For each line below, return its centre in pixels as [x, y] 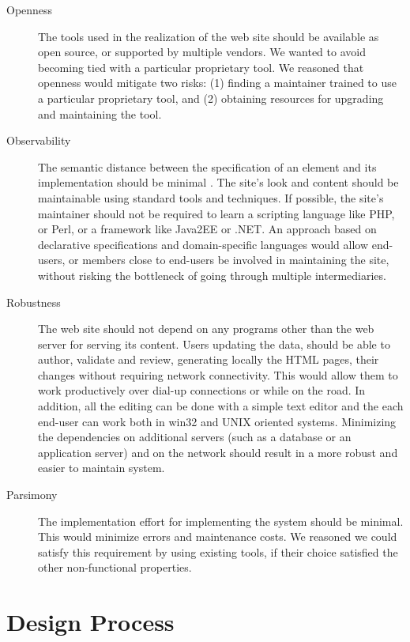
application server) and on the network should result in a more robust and [218, 452]
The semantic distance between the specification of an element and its [207, 166]
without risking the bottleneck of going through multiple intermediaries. [212, 275]
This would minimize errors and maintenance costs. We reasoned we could [218, 536]
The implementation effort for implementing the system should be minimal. [221, 521]
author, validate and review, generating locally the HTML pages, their [209, 359]
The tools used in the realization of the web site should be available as [209, 36]
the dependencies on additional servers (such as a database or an [195, 437]
